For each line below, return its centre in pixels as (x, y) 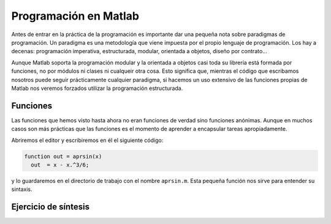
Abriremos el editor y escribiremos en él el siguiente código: (87, 140)
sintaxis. (22, 189)
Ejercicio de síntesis (51, 207)
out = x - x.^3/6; (60, 165)
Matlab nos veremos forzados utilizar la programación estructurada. (97, 88)
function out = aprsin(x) (63, 156)
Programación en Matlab (75, 16)
